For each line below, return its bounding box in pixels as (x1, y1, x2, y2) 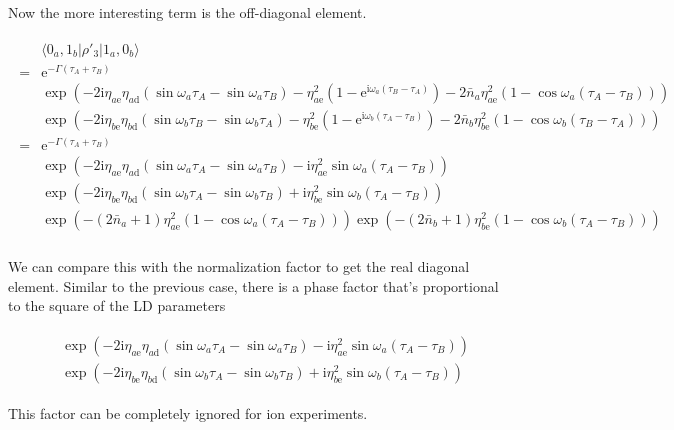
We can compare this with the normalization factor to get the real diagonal (8, 255, 470, 276)
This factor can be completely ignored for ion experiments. (8, 402, 368, 423)
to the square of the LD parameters (8, 295, 226, 316)
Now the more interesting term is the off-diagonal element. (8, 2, 367, 22)
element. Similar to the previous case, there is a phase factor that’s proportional (8, 275, 499, 296)
